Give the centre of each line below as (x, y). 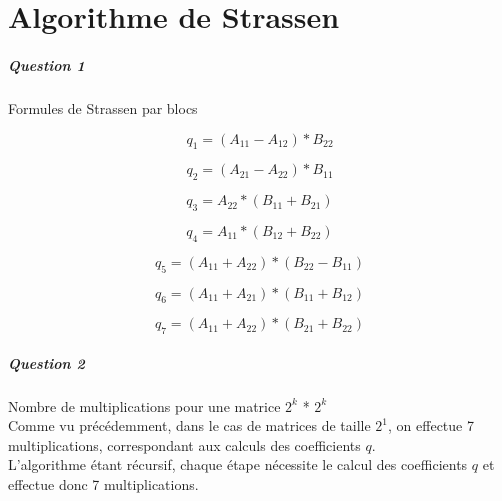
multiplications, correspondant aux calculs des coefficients (184, 444)
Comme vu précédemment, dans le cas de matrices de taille (189, 425)
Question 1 (46, 64)
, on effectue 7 (431, 425)
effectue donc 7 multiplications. (103, 484)
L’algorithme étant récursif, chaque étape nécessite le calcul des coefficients (238, 464)
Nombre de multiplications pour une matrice (144, 405)
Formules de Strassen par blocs (103, 107)
